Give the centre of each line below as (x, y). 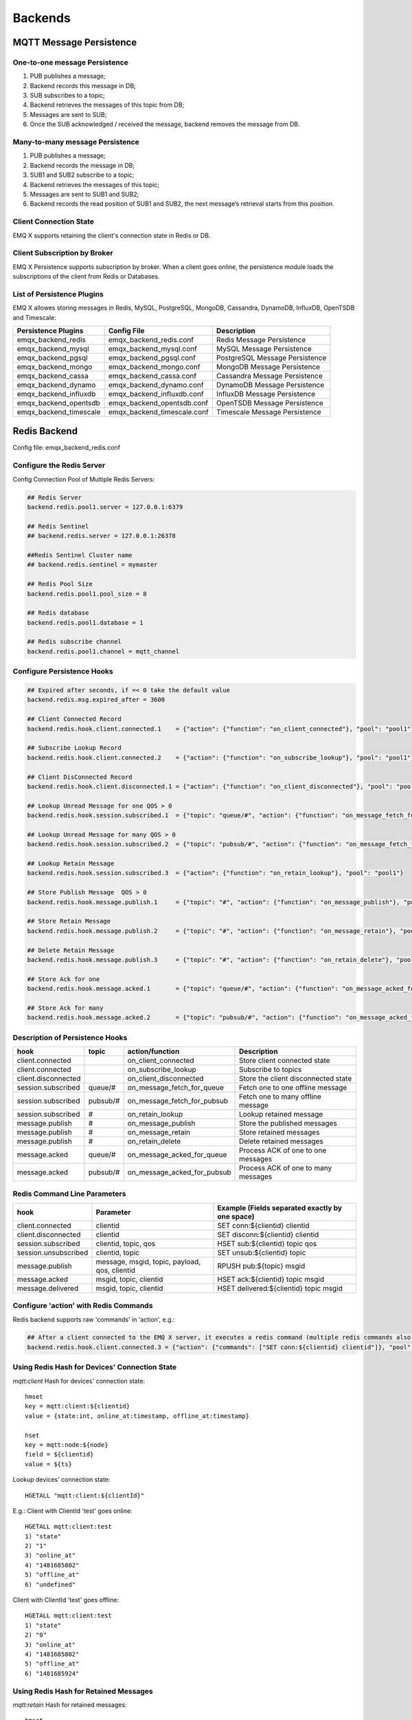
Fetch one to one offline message (293, 1087)
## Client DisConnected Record (80, 777)
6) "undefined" (50, 1584)
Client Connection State (54, 222)
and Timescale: (34, 317)
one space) (236, 1216)
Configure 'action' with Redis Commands (83, 1306)
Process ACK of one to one (283, 1150)
